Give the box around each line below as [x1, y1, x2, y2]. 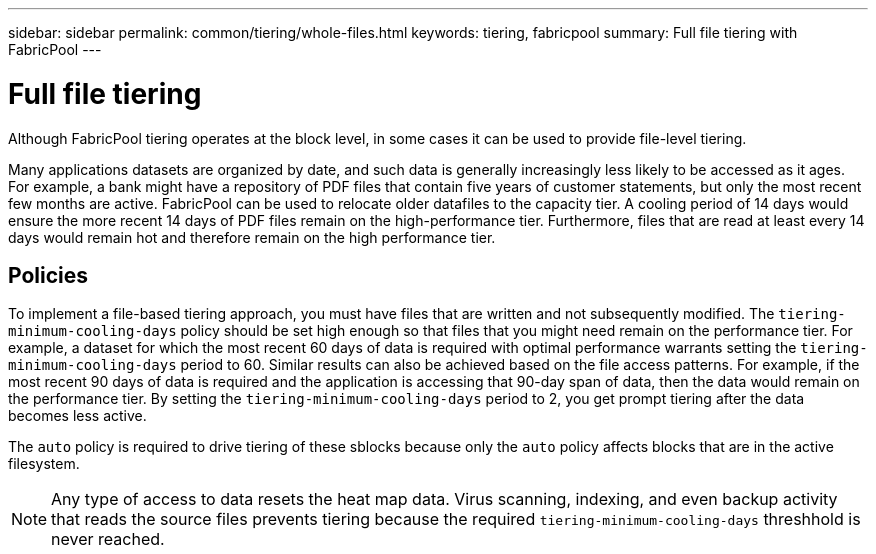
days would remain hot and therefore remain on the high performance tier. [8, 228, 496, 246]
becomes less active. [8, 407, 147, 425]
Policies [8, 262, 89, 288]
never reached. [51, 529, 165, 550]
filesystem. [8, 455, 80, 473]
